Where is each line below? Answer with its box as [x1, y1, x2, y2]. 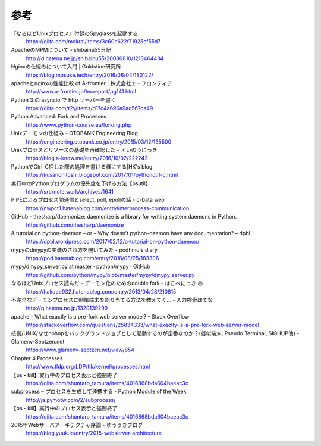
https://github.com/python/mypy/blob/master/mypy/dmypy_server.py [26, 271, 195, 278]
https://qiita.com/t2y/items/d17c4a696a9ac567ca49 [26, 105, 153, 112]
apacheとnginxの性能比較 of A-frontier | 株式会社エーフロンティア [11, 79, 172, 86]
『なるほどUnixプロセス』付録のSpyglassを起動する [11, 30, 139, 37]
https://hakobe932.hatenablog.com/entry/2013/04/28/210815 [26, 288, 177, 295]
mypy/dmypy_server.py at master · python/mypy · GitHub [11, 263, 150, 270]
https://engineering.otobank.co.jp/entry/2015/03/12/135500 [26, 138, 172, 145]
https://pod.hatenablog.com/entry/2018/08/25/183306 [26, 255, 159, 262]
